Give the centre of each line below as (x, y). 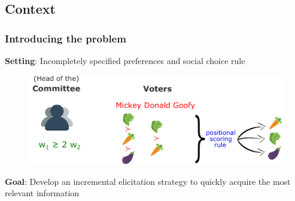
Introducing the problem (66, 38)
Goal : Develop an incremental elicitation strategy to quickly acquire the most (148, 181)
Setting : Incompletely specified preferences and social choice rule (125, 60)
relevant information (42, 193)
